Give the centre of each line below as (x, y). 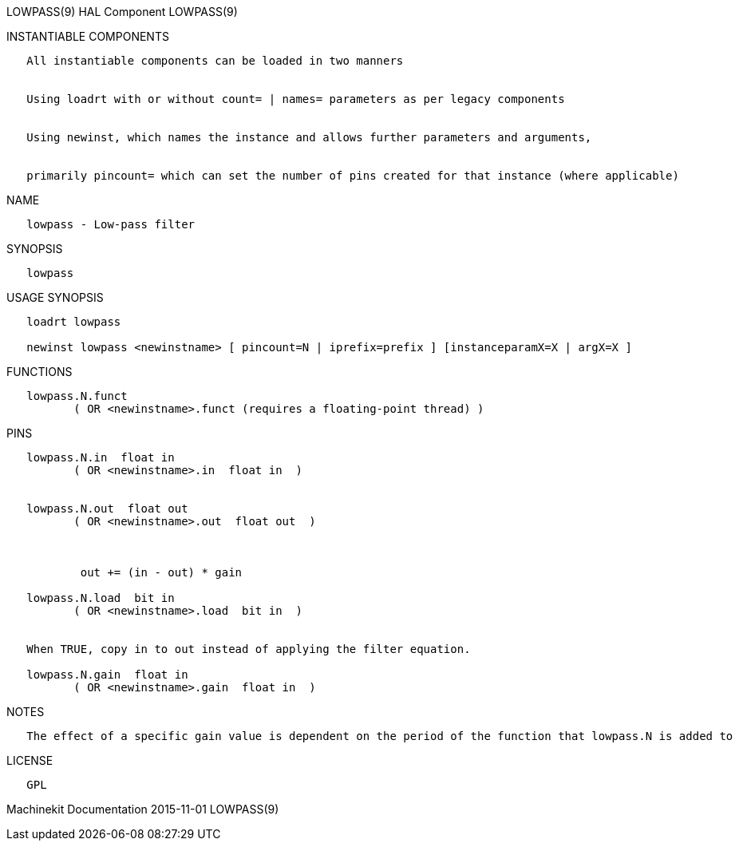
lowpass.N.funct (77, 396)
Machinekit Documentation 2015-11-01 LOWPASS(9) (143, 809)
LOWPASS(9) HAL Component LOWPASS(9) (122, 12)
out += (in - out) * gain (161, 572)
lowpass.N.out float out (107, 509)
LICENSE (30, 760)
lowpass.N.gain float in (107, 675)
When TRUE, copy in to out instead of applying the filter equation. (249, 649)
